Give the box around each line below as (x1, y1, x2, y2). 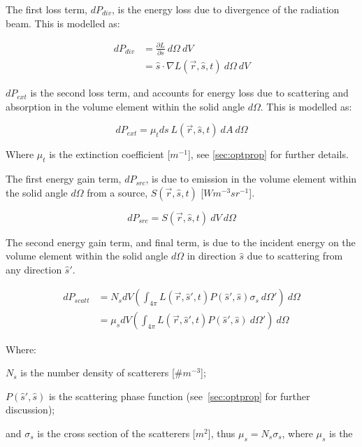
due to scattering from (247, 248, 343, 263)
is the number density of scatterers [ (20, 365, 175, 380)
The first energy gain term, (6, 171, 122, 186)
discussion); (6, 402, 55, 417)
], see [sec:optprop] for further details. (187, 147, 349, 162)
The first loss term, (6, 2, 87, 16)
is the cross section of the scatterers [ (37, 425, 196, 440)
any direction (6, 262, 62, 276)
